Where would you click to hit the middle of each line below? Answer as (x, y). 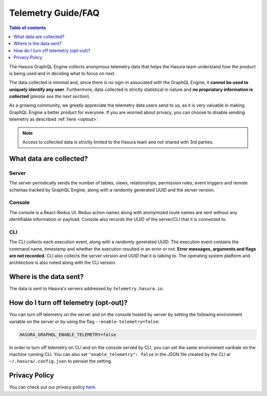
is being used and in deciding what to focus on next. (63, 73)
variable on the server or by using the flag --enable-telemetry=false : (84, 321)
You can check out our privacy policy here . (53, 387)
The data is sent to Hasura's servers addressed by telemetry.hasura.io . (87, 289)
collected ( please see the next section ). (50, 96)
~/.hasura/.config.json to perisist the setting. (61, 361)
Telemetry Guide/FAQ (54, 13)
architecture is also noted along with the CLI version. (63, 263)
